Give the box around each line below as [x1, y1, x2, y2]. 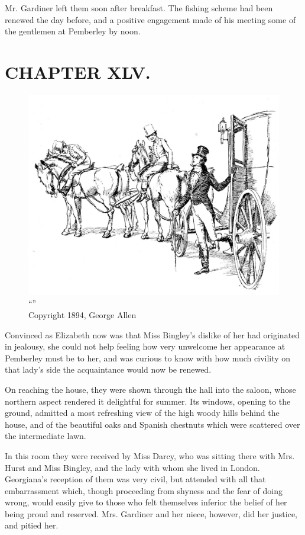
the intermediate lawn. [5, 430, 86, 442]
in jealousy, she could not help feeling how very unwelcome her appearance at [5, 340, 285, 353]
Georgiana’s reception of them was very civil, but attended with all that [5, 473, 266, 485]
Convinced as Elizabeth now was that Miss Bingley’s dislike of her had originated [5, 328, 300, 341]
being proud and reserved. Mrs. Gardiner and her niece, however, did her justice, [5, 507, 297, 520]
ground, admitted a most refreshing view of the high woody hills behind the [5, 406, 280, 419]
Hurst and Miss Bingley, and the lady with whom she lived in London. [5, 461, 260, 473]
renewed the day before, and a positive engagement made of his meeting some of [5, 13, 296, 25]
